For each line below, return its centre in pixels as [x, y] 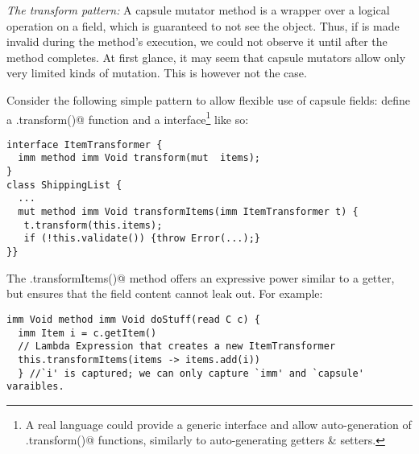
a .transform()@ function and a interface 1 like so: [128, 118]
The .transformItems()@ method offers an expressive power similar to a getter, [201, 277]
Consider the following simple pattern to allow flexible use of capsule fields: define [208, 99]
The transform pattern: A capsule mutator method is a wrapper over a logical [198, 10]
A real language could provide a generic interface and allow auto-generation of [218, 424]
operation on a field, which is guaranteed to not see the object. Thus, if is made [203, 25]
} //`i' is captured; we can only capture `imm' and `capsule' [191, 373]
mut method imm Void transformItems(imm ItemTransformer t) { [188, 212]
